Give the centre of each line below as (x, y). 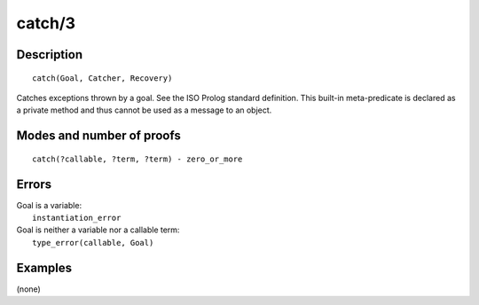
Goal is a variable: (49, 205)
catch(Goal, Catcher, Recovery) (102, 78)
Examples (44, 267)
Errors (34, 184)
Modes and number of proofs (98, 136)
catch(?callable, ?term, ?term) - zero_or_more (137, 159)
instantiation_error (77, 218)
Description (50, 55)
